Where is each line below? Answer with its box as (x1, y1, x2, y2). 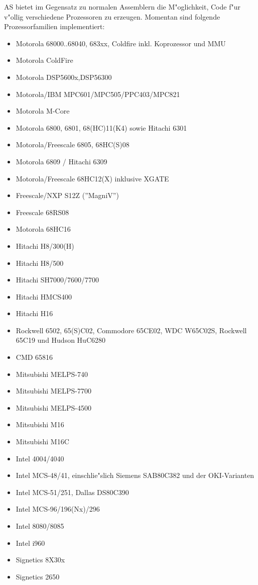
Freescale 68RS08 (16, 207, 69, 217)
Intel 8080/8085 (16, 521, 64, 531)
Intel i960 (16, 537, 45, 548)
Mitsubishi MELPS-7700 (16, 385, 91, 396)
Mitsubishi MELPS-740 (16, 368, 88, 379)
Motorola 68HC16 (16, 224, 71, 234)
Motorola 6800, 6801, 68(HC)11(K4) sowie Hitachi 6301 (16, 122, 187, 133)
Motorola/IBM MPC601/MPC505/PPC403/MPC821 (16, 88, 180, 99)
